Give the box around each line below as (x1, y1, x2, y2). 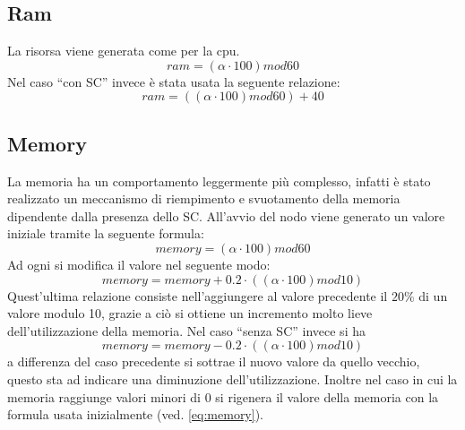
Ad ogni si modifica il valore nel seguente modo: (7, 254, 271, 273)
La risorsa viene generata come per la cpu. (7, 41, 240, 60)
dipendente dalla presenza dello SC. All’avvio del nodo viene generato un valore (7, 206, 445, 225)
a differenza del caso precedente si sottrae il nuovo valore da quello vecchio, (7, 352, 420, 371)
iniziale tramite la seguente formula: (7, 224, 204, 243)
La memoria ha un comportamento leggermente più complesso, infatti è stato (7, 171, 431, 190)
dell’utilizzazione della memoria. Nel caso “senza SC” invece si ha (7, 321, 366, 340)
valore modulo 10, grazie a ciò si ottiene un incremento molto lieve (7, 304, 373, 322)
